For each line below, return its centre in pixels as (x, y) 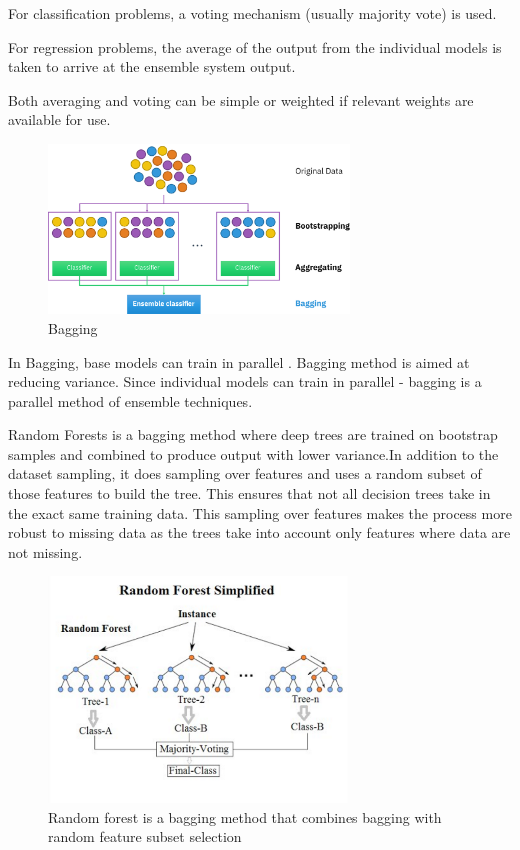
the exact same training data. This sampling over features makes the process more (260, 512)
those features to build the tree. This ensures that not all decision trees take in (249, 493)
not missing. (45, 551)
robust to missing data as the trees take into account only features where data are (259, 532)
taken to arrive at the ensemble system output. (152, 66)
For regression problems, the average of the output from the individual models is (255, 46)
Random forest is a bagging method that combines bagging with (245, 816)
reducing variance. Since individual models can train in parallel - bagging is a (245, 381)
